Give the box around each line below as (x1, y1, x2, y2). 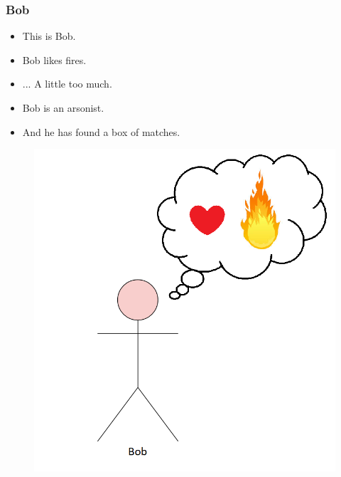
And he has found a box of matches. (22, 124, 180, 139)
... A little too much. (22, 76, 112, 91)
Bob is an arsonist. (22, 100, 104, 115)
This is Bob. (22, 28, 76, 43)
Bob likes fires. (22, 52, 87, 67)
